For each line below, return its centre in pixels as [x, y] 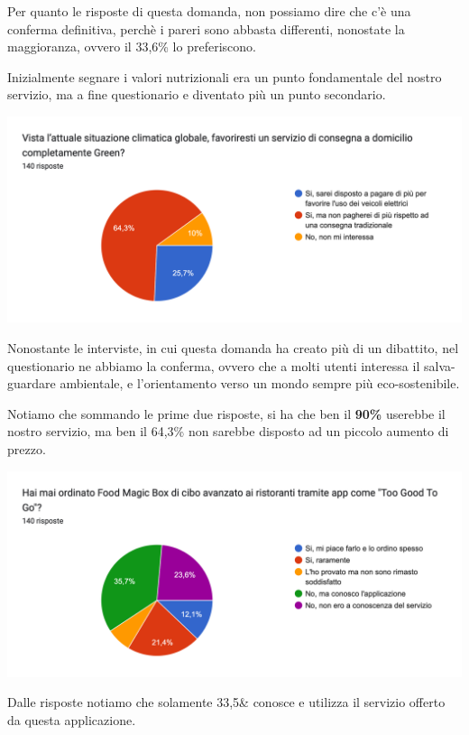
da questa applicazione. [72, 720]
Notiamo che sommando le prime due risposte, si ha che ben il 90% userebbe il [226, 413]
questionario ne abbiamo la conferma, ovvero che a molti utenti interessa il [214, 365]
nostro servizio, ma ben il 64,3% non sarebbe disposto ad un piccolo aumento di [228, 431]
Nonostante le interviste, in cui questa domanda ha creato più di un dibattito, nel [233, 347]
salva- [439, 365]
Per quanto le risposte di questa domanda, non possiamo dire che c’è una [209, 11]
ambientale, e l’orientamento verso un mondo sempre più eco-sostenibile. [260, 383]
